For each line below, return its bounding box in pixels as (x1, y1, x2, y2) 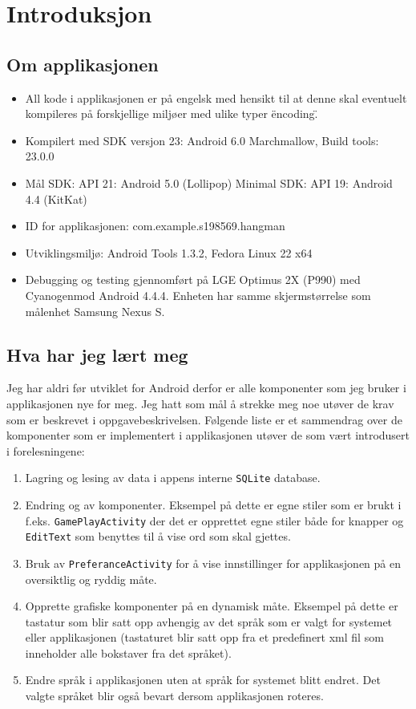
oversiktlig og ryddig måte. (25, 570, 157, 587)
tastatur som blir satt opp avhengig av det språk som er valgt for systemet (25, 613, 393, 630)
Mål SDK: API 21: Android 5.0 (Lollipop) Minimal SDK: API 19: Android (25, 174, 393, 191)
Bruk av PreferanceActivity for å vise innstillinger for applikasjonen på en (25, 554, 402, 571)
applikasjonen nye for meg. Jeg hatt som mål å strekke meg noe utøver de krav (6, 395, 394, 411)
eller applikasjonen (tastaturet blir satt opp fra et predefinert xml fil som (25, 629, 384, 646)
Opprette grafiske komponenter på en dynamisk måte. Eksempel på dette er (25, 598, 398, 614)
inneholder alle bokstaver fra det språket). (25, 644, 232, 661)
